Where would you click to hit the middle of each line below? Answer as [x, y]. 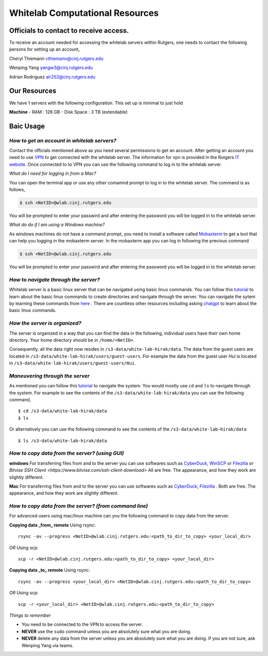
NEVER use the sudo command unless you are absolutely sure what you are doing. [106, 631]
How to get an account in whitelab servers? [63, 141]
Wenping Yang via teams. [48, 645]
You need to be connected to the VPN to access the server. [82, 624]
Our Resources [33, 91]
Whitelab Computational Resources [84, 13]
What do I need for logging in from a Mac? [53, 173]
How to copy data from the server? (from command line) [79, 506]
